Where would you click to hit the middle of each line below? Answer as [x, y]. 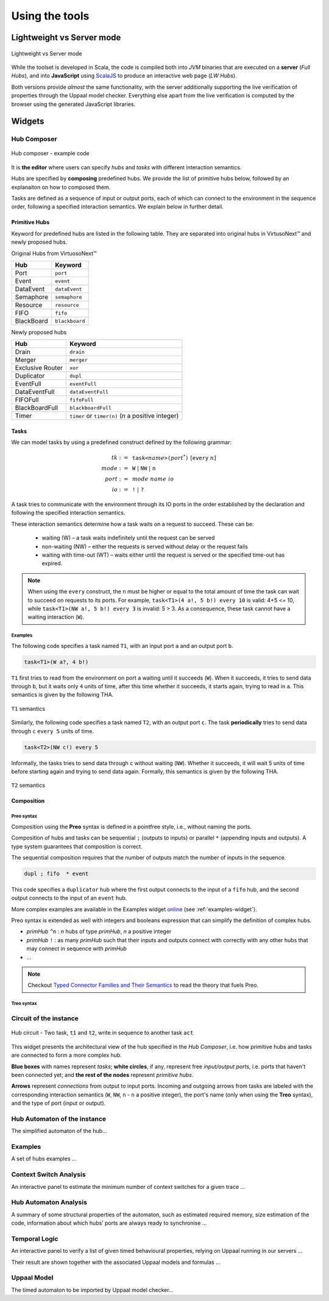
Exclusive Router [39, 368]
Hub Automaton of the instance [59, 1119]
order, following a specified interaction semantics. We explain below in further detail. [117, 206]
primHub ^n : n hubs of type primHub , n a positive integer [99, 931]
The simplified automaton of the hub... [59, 1131]
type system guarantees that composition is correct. [77, 846]
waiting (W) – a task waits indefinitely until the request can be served [128, 538]
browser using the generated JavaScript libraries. [73, 104]
